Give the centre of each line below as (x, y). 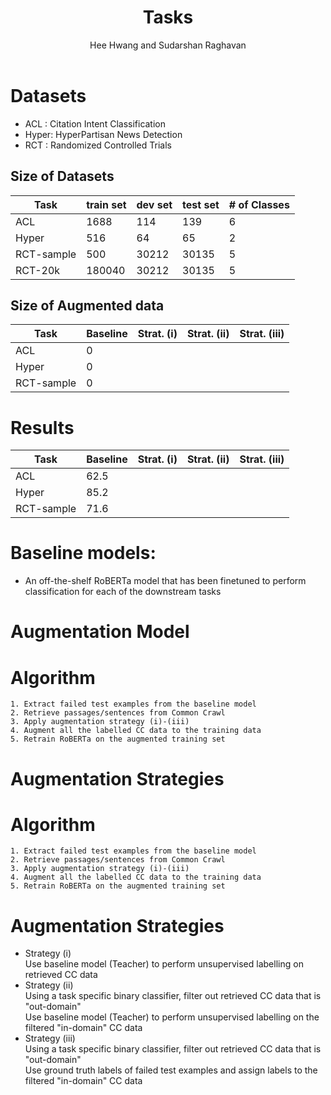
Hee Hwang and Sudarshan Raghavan (168, 45)
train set (106, 204)
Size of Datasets (62, 176)
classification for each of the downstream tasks (123, 592)
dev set (154, 204)
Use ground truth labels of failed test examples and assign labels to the (171, 1070)
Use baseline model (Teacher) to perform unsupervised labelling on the (172, 1017)
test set (201, 204)
